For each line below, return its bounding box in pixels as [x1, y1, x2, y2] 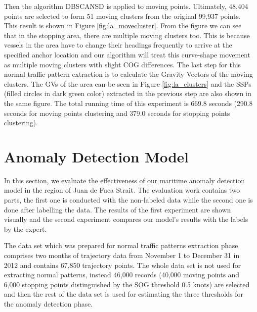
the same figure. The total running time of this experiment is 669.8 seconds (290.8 [4, 98, 253, 108]
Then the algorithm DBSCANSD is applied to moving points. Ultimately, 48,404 [4, 1, 248, 11]
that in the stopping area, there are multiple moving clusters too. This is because [4, 30, 250, 40]
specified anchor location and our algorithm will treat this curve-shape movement [4, 49, 251, 59]
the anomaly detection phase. [4, 298, 93, 309]
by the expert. [4, 223, 47, 234]
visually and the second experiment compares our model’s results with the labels [4, 214, 248, 224]
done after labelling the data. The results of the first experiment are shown [4, 204, 231, 214]
